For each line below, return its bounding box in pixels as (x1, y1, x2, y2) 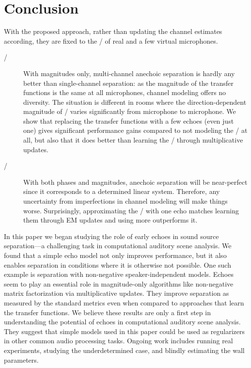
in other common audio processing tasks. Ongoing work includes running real (4, 336, 233, 346)
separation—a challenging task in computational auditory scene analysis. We (4, 240, 232, 251)
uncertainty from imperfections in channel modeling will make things (23, 196, 228, 206)
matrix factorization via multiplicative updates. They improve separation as (4, 288, 229, 298)
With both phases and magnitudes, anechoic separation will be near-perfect (23, 176, 248, 187)
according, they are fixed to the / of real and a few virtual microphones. (4, 35, 218, 46)
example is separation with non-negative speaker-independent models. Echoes (4, 269, 234, 279)
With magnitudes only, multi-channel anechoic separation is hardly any (23, 68, 235, 78)
